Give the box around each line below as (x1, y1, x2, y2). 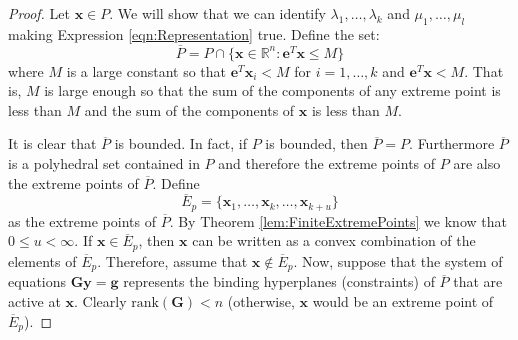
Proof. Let (8, 3, 70, 23)
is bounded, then (265, 133, 368, 154)
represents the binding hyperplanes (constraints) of (123, 271, 435, 292)
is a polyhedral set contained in (8, 152, 200, 173)
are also (453, 152, 501, 173)
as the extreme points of (8, 210, 156, 231)
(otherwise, (227, 290, 295, 311)
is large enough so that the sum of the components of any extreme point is (44, 80, 501, 101)
